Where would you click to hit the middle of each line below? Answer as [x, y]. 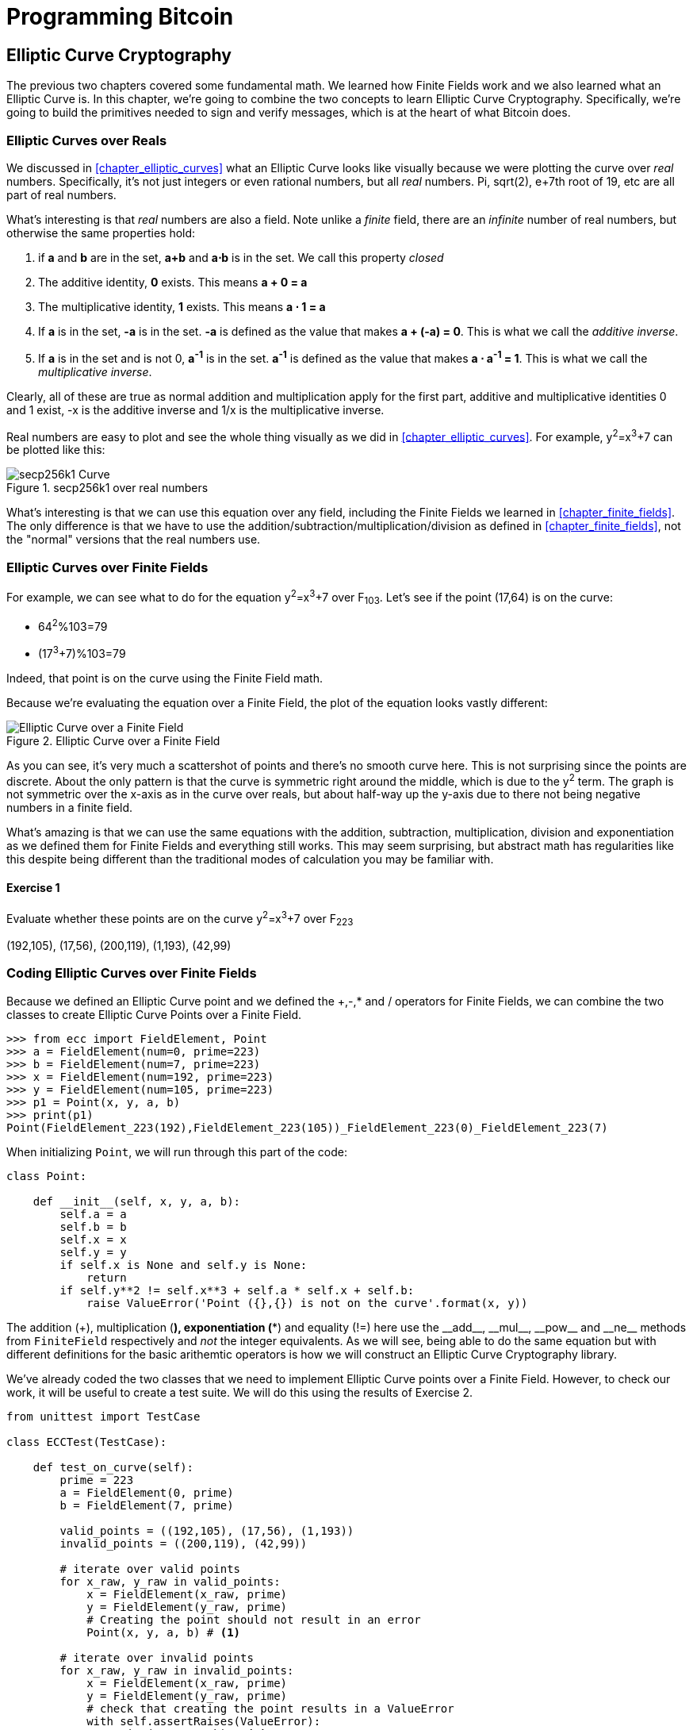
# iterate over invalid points [157, 1657]
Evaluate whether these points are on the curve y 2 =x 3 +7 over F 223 [180, 919]
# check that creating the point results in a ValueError [270, 1708]
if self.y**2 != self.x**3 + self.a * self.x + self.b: [237, 1290]
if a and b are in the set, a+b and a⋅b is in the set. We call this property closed [241, 257]
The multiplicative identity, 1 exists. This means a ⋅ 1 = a [182, 306]
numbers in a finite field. [70, 808]
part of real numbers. [61, 194]
